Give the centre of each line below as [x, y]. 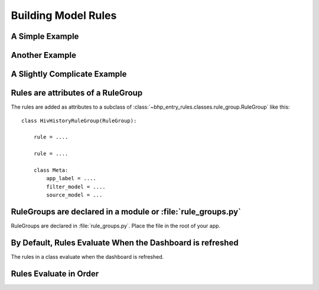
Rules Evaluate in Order [55, 274]
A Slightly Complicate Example [69, 74]
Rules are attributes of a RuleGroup [77, 93]
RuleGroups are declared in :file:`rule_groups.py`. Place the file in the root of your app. [116, 226]
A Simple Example [45, 36]
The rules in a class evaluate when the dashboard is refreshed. [87, 256]
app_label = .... [71, 178]
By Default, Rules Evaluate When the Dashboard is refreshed [125, 242]
